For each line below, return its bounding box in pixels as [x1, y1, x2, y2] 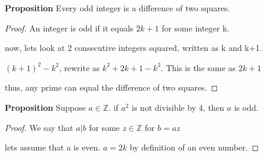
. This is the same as [161, 61, 236, 73]
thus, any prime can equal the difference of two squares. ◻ [5, 81, 218, 94]
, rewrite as [59, 61, 100, 73]
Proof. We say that [5, 121, 73, 133]
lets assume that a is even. [5, 141, 101, 153]
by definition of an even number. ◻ [129, 141, 259, 153]
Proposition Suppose [5, 101, 86, 113]
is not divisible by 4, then [132, 101, 225, 113]
